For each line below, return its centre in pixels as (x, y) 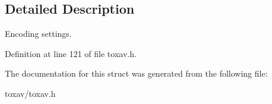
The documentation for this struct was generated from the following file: (136, 73)
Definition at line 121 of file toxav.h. (71, 53)
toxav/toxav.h (30, 93)
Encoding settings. (38, 34)
